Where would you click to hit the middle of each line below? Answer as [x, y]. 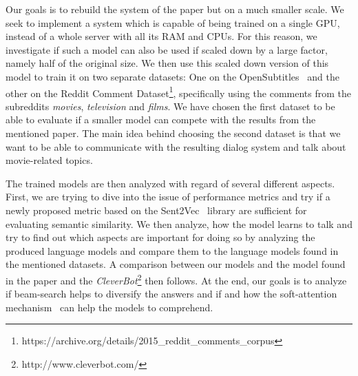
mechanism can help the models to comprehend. [109, 307]
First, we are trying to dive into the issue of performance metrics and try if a [168, 197]
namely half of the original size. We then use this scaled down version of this [167, 63]
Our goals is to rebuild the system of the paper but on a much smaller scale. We [175, 9]
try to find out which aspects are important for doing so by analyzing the [160, 237]
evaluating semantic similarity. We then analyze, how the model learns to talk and [179, 223]
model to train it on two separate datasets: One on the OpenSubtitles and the [172, 76]
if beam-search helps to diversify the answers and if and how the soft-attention [171, 294]
